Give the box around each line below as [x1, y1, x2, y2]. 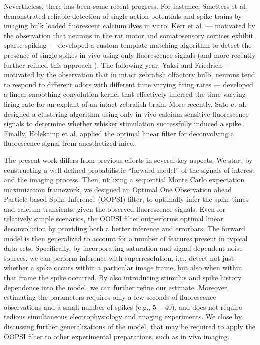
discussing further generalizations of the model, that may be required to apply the [4, 321, 255, 331]
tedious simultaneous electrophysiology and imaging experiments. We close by [4, 311, 242, 322]
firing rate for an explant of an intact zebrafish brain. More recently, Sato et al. [4, 98, 247, 109]
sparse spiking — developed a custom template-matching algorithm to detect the [4, 40, 252, 50]
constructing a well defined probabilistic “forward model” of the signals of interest [4, 164, 255, 175]
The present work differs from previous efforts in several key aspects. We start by [4, 154, 253, 165]
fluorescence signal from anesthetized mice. [4, 138, 135, 148]
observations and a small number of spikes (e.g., [4, 301, 151, 312]
